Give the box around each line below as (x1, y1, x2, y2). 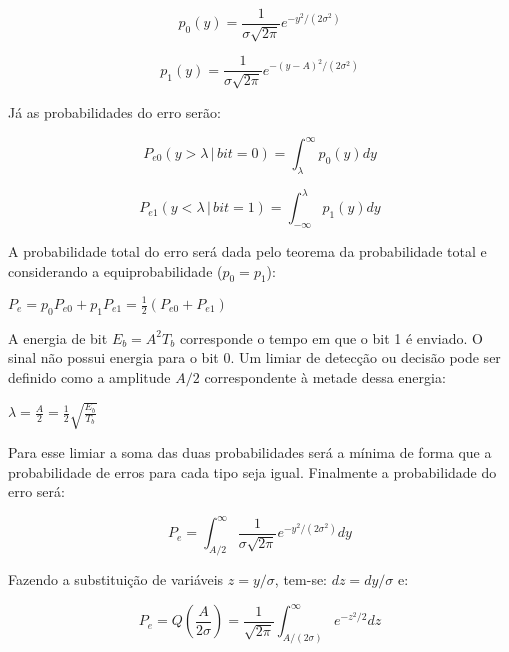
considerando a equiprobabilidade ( (8, 260, 223, 281)
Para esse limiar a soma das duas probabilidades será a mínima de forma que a (8, 442, 492, 463)
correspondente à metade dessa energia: (204, 366, 446, 387)
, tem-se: (274, 569, 328, 590)
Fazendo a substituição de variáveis (8, 569, 224, 590)
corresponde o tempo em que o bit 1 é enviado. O (179, 327, 483, 348)
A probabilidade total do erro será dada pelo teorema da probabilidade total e (8, 241, 487, 262)
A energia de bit (8, 327, 108, 348)
